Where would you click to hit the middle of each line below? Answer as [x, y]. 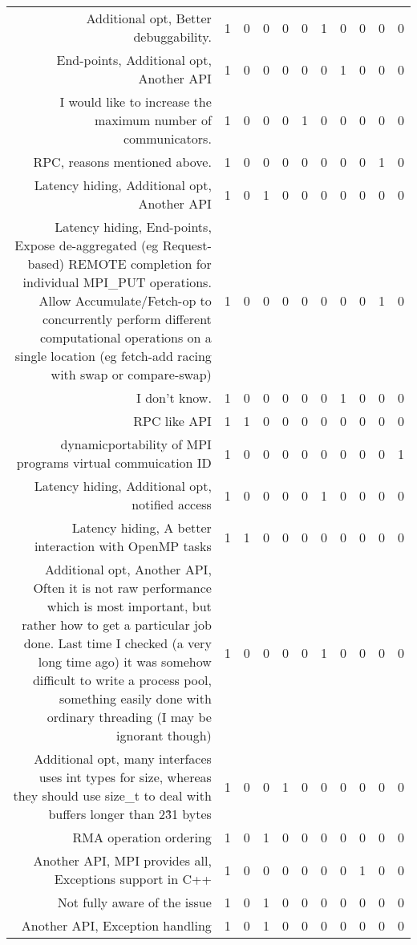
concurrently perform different [127, 319]
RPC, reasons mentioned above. [122, 162]
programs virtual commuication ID [114, 462]
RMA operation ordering [142, 837]
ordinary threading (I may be [129, 717]
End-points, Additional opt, [134, 60]
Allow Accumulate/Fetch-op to [125, 300]
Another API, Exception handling [116, 925]
